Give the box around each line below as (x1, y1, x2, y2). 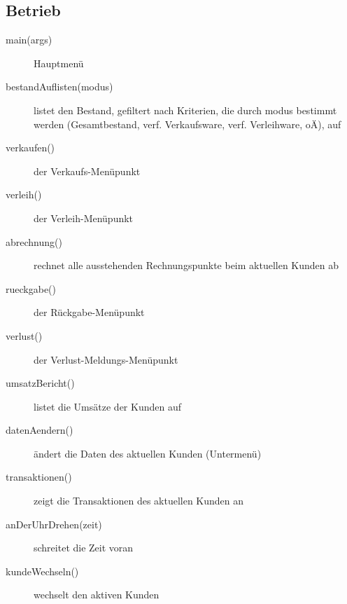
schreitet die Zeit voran (34, 540, 134, 555)
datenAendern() (6, 423, 73, 437)
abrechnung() (6, 234, 62, 249)
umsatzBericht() (6, 376, 75, 390)
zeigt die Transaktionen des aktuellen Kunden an (34, 493, 244, 508)
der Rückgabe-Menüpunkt (34, 305, 145, 320)
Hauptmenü (34, 55, 84, 70)
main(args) (6, 32, 52, 47)
